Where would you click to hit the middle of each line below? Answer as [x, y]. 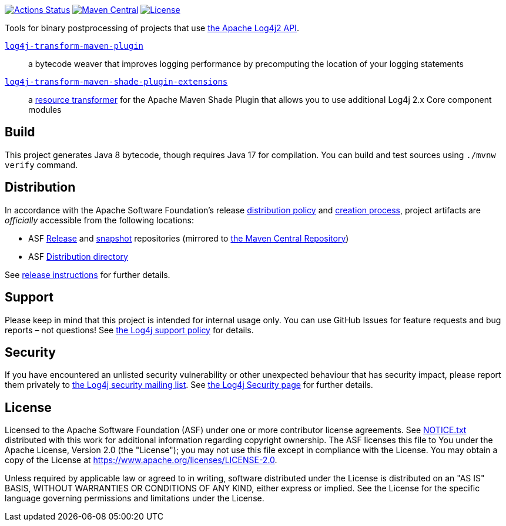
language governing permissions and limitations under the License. [135, 498]
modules [45, 110]
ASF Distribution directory [78, 256]
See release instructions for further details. [88, 274]
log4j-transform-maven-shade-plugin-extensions [116, 82]
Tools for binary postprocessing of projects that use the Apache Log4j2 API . [152, 28]
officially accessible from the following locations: [99, 220]
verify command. [41, 165]
